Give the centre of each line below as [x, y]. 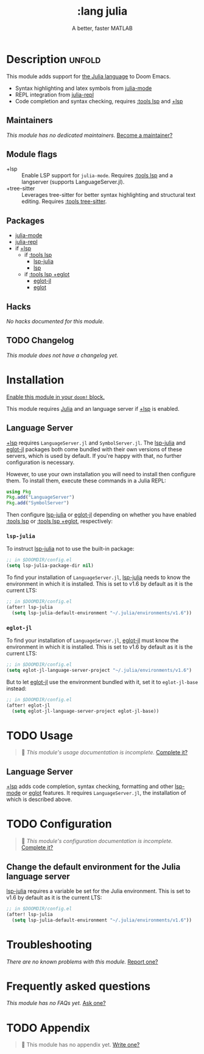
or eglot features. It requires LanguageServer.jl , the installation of [104, 793]
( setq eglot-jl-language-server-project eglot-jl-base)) [86, 711]
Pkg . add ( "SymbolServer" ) [38, 503]
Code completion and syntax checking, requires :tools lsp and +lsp [99, 101]
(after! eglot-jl [28, 705]
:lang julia [102, 11]
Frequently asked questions [79, 986]
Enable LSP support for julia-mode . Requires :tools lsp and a [97, 175]
